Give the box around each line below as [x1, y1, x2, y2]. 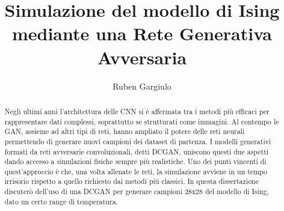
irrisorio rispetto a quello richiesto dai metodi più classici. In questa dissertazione [4, 176, 259, 186]
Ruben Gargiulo [113, 79, 171, 92]
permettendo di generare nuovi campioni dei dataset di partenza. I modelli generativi [4, 136, 271, 146]
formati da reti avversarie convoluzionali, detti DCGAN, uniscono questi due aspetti [4, 146, 269, 156]
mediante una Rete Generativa [11, 21, 273, 46]
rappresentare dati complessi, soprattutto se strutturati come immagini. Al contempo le [4, 116, 279, 126]
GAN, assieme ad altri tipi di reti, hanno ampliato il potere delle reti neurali [4, 126, 245, 136]
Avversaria [97, 44, 187, 69]
